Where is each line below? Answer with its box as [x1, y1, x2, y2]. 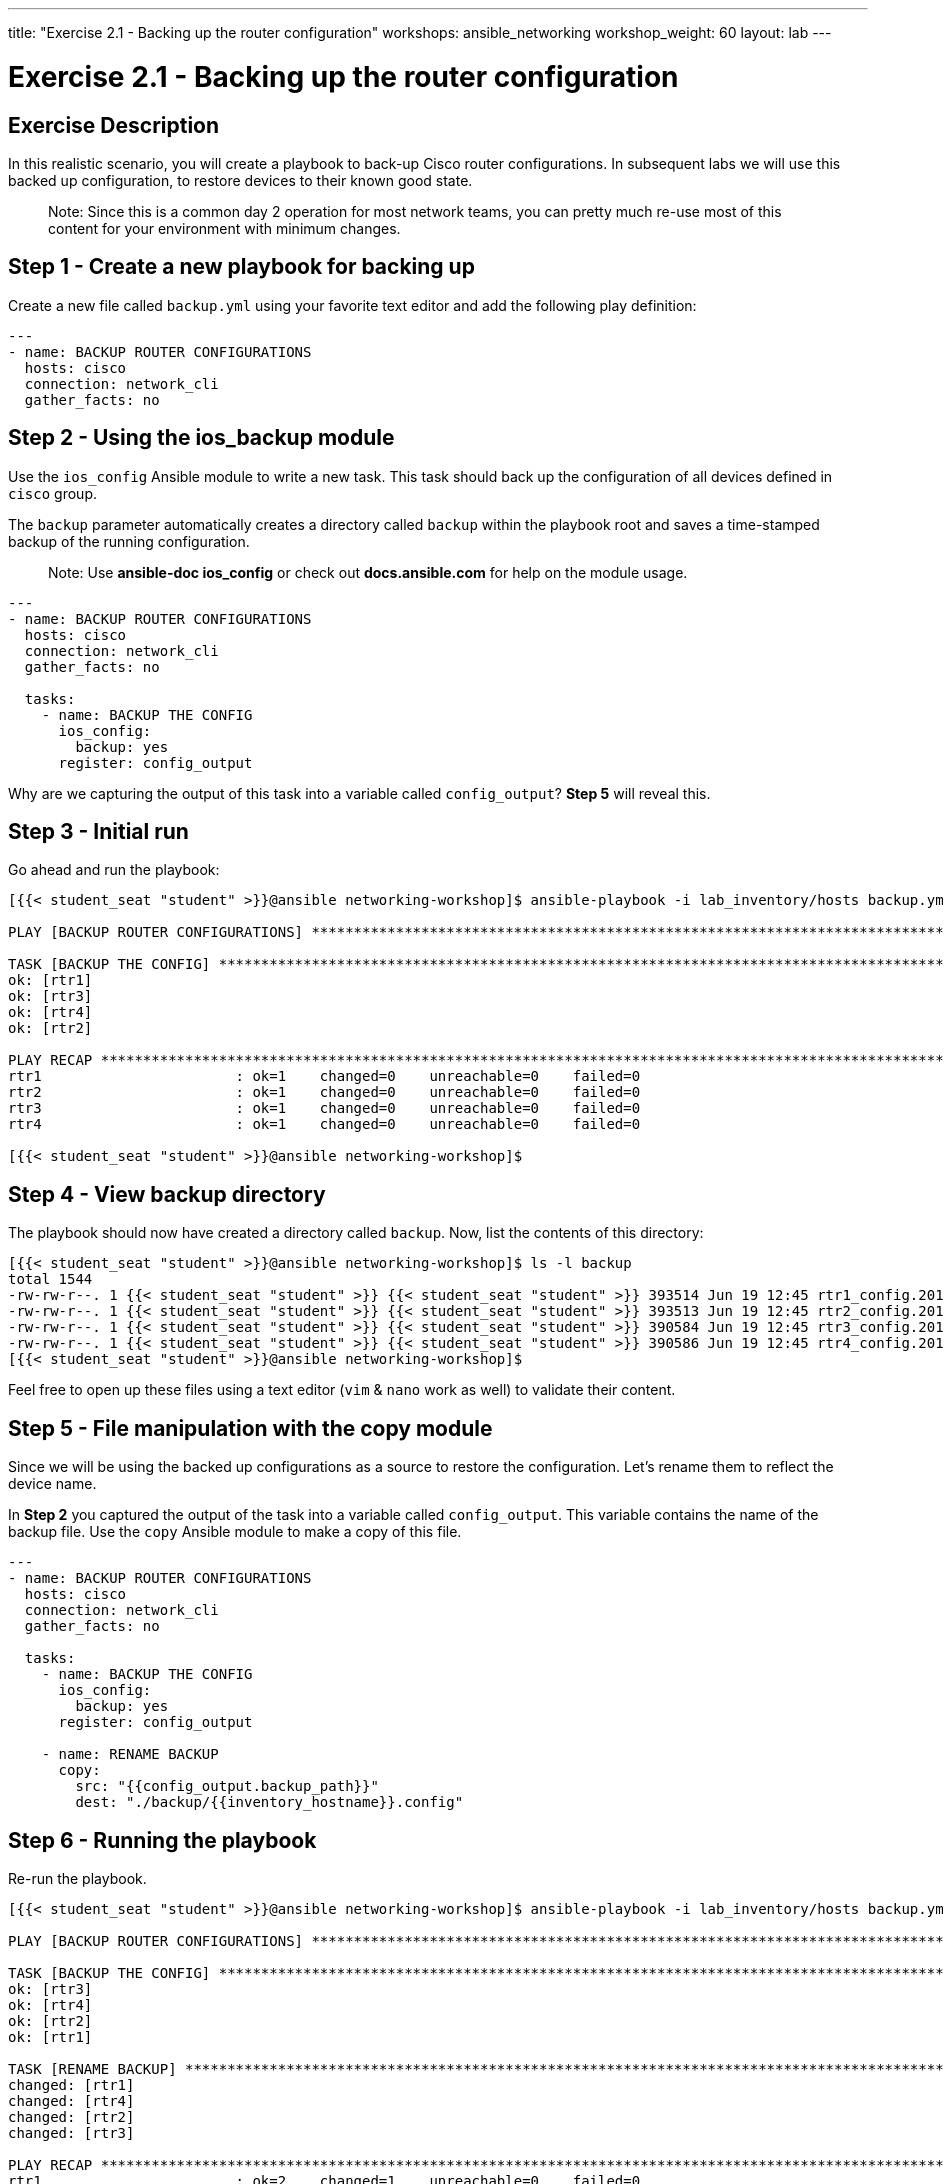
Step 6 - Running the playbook [8, 1827, 317, 1853]
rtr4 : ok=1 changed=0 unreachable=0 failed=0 [8, 1116, 641, 1133]
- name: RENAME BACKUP [41, 1746, 219, 1763]
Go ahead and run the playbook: [8, 861, 220, 879]
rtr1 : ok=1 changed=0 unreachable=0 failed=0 [8, 1068, 641, 1085]
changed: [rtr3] [8, 2124, 135, 2141]
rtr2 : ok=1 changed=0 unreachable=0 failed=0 [8, 1084, 641, 1101]
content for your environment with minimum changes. [48, 219, 401, 237]
